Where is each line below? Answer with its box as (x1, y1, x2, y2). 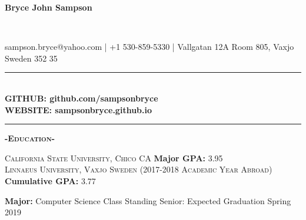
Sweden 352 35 (5, 52, 58, 64)
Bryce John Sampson (5, 1, 92, 13)
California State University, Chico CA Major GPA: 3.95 (5, 151, 223, 164)
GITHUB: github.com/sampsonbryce (5, 92, 158, 104)
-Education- (5, 132, 55, 144)
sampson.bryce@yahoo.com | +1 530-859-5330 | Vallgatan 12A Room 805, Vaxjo (5, 40, 294, 53)
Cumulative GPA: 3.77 (5, 174, 96, 187)
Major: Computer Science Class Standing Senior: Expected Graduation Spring (5, 194, 291, 207)
